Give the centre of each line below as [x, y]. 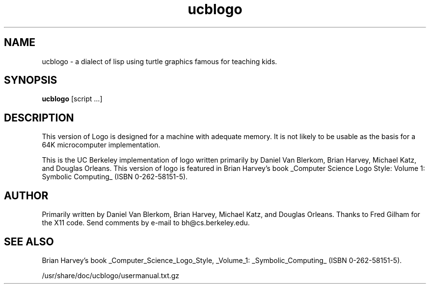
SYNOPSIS [31, 80]
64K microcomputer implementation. [101, 145]
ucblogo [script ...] [72, 99]
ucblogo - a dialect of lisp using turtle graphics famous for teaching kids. [160, 61]
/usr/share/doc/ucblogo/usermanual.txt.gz [111, 275]
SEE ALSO [29, 241]
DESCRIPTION [39, 118]
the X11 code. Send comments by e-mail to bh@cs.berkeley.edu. [146, 223]
